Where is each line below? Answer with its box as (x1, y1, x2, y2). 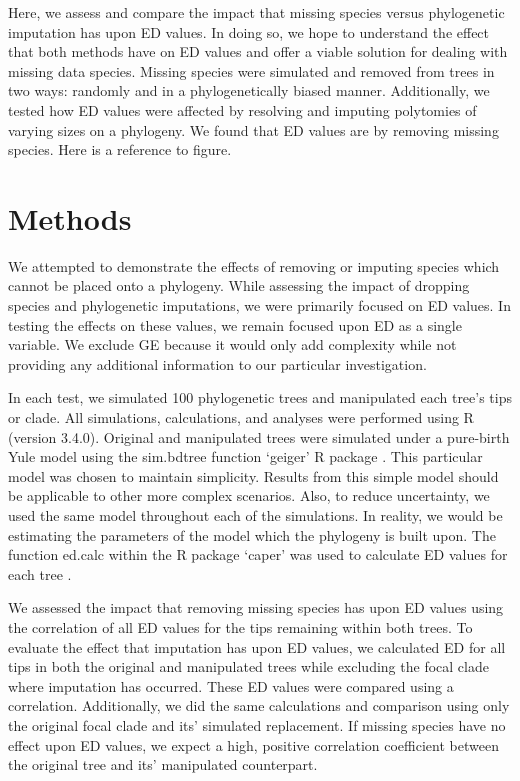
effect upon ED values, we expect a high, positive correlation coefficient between (8, 734, 499, 755)
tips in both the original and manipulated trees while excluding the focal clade (8, 656, 489, 677)
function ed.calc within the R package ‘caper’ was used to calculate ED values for (8, 544, 508, 565)
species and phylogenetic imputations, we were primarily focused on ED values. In (8, 295, 511, 316)
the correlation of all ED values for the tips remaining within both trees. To (8, 616, 473, 637)
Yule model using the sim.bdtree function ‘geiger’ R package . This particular (8, 446, 483, 467)
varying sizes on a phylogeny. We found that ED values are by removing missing (8, 119, 499, 140)
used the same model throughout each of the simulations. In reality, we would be (8, 505, 503, 525)
